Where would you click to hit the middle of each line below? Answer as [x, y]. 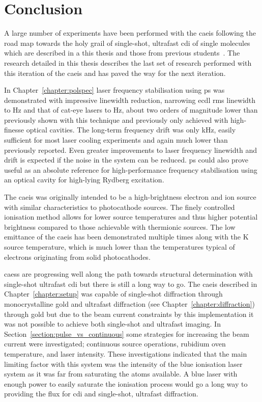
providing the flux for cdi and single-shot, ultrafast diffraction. [101, 394]
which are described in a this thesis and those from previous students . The [122, 53]
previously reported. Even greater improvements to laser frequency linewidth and [130, 150]
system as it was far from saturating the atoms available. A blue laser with [121, 374]
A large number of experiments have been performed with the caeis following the [130, 33]
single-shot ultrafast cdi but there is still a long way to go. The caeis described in [131, 284]
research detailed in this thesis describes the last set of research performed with [128, 62]
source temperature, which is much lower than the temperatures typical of [120, 247]
